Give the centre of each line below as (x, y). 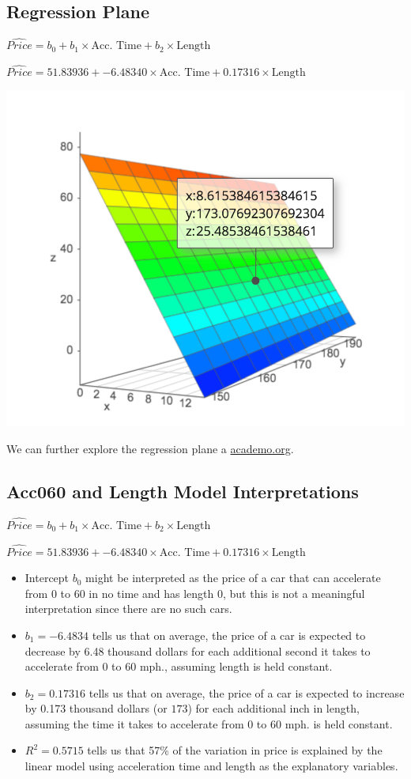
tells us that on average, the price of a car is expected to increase (247, 692)
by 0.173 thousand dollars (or (96, 708)
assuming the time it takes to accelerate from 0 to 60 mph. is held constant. (209, 723)
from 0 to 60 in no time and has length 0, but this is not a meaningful (195, 593)
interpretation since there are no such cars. (128, 609)
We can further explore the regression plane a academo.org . (150, 448)
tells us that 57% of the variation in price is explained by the (235, 750)
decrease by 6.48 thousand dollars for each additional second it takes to (198, 650)
